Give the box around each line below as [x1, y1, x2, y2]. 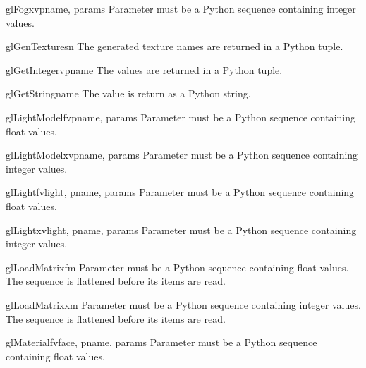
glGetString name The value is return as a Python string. [6, 86, 251, 101]
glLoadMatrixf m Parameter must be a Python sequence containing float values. [6, 259, 349, 274]
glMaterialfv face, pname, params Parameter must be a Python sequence [6, 335, 317, 350]
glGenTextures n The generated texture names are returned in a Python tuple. [6, 39, 343, 54]
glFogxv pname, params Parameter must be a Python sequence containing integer [6, 1, 356, 16]
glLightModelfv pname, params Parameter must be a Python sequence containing [6, 109, 356, 124]
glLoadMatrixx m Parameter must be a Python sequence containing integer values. [6, 297, 361, 312]
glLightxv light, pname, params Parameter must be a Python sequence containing [6, 222, 357, 237]
